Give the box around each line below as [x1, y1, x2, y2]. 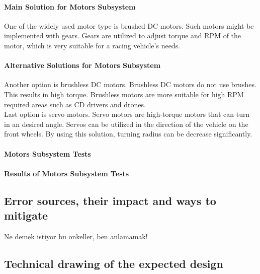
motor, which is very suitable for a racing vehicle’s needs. [4, 40, 181, 50]
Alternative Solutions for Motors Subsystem [4, 60, 161, 71]
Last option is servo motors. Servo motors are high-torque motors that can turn [4, 109, 250, 119]
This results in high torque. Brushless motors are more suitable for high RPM [4, 89, 244, 99]
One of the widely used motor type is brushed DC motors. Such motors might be [4, 20, 254, 31]
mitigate [4, 208, 48, 223]
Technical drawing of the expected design [4, 255, 224, 271]
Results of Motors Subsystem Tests [4, 168, 129, 178]
